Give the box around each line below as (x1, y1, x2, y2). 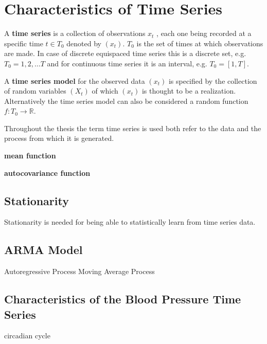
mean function (4, 150, 56, 161)
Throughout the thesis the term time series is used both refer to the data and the (4, 122, 261, 133)
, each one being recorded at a (156, 28, 252, 39)
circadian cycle (4, 330, 50, 341)
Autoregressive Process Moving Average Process (4, 266, 155, 277)
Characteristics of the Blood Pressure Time (4, 291, 241, 307)
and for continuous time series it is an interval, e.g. (47, 58, 207, 68)
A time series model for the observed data (4, 75, 145, 86)
